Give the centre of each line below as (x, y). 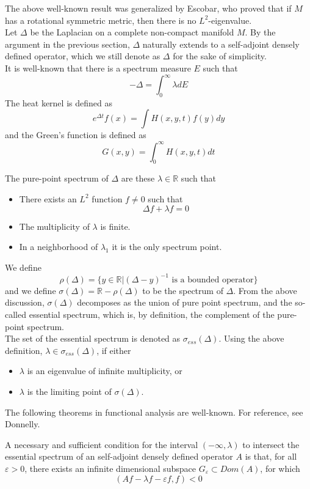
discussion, (25, 302)
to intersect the (271, 444)
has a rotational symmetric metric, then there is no (101, 20)
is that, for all (271, 456)
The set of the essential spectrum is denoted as (93, 338)
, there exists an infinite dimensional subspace (110, 468)
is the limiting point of (69, 391)
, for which (280, 468)
